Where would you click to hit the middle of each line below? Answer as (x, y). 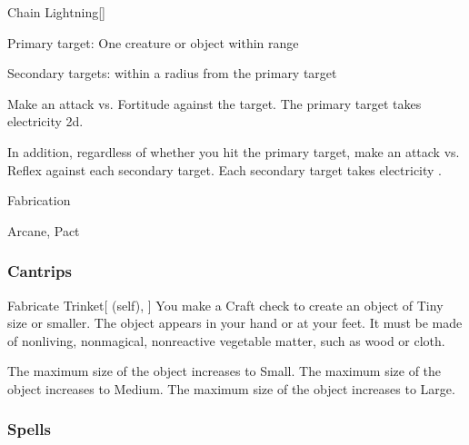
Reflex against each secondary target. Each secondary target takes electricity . (225, 169)
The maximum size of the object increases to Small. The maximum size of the (225, 371)
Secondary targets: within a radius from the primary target (172, 73)
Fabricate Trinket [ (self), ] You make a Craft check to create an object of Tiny (225, 305)
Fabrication (39, 200)
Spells (29, 429)
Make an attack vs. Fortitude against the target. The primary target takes (215, 103)
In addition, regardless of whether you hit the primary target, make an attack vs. (234, 151)
